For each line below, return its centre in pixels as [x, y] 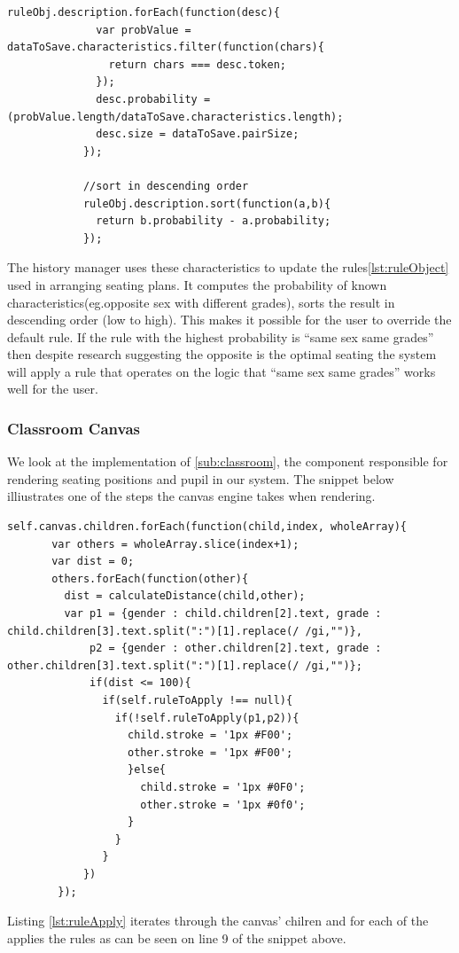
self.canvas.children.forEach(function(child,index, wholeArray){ [207, 527]
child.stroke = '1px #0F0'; [223, 787]
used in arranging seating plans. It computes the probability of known [197, 284]
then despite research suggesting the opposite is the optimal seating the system [222, 354]
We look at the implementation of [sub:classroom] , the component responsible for [228, 461]
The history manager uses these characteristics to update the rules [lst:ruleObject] [228, 267]
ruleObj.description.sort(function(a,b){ [207, 203]
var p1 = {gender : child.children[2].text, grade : [223, 614]
